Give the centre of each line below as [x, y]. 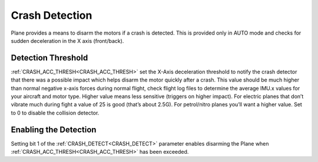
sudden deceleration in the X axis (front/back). [67, 41]
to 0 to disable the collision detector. [55, 113]
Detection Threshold [49, 58]
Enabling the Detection [54, 129]
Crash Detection [52, 15]
